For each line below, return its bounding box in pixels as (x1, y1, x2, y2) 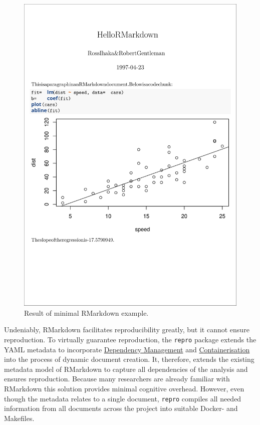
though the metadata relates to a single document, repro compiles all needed (4, 393, 241, 403)
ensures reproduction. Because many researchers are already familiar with (4, 373, 230, 384)
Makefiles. (4, 412, 35, 423)
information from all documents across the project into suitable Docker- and (4, 403, 238, 413)
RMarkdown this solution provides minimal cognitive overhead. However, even (4, 383, 244, 393)
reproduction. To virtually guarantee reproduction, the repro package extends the (4, 334, 256, 344)
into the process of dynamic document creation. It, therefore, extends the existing (4, 354, 254, 364)
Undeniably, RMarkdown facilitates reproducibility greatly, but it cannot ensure (4, 324, 249, 335)
